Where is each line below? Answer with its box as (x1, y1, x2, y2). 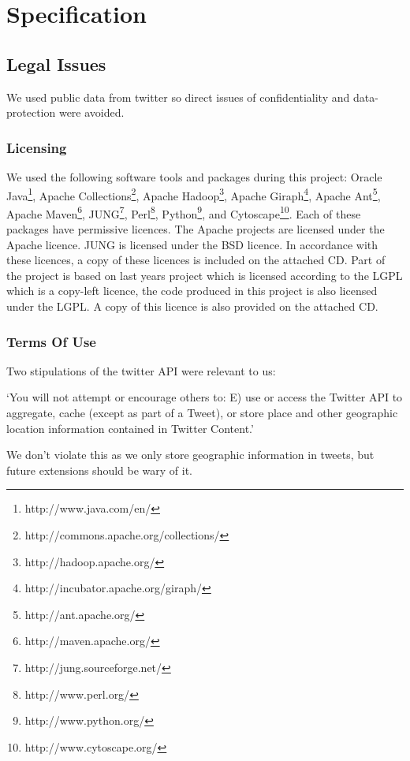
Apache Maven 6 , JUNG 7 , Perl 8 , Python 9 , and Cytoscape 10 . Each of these (6, 203, 361, 222)
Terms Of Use (6, 331, 96, 351)
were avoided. (58, 104, 125, 121)
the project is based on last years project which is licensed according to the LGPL (6, 267, 403, 283)
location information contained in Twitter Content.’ (6, 420, 254, 436)
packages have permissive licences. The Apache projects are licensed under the (6, 221, 385, 237)
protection (6, 104, 56, 121)
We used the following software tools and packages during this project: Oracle (6, 168, 382, 185)
